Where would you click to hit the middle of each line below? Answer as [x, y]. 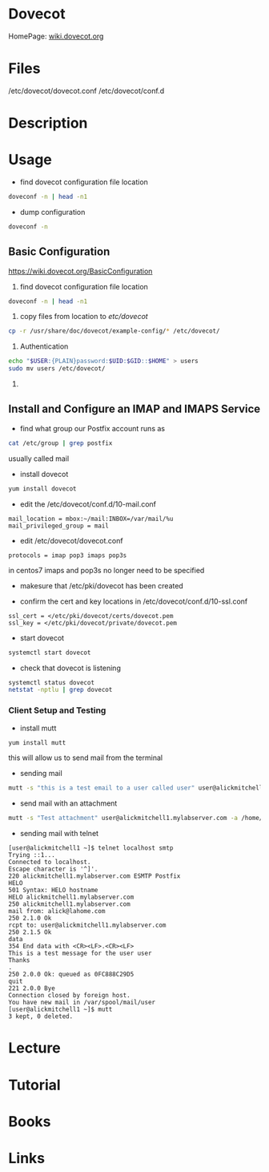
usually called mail [39, 459]
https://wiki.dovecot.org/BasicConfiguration [80, 271]
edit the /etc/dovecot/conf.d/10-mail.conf [88, 504]
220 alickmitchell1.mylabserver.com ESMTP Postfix [94, 876]
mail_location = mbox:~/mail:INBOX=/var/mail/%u [91, 519]
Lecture [35, 1048]
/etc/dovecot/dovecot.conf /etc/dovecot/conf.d [86, 91]
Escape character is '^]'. [53, 869]
